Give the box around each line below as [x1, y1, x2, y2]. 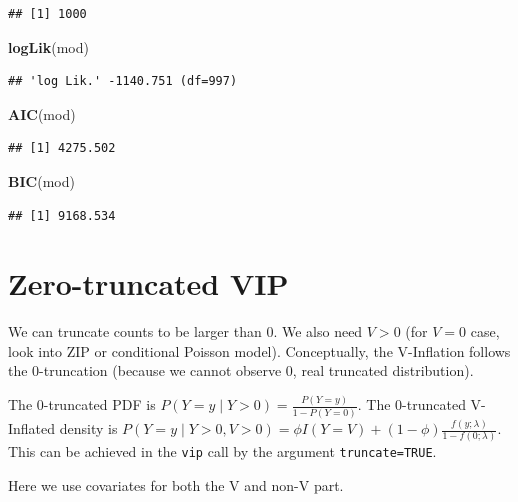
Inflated [8, 418, 56, 438]
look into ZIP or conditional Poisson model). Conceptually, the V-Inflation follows [8, 340, 511, 361]
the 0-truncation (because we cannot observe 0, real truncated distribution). [8, 360, 474, 381]
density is [59, 418, 118, 438]
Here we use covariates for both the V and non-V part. [8, 474, 344, 495]
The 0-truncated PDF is [8, 394, 156, 415]
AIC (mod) [8, 103, 76, 124]
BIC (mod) [8, 170, 75, 191]
